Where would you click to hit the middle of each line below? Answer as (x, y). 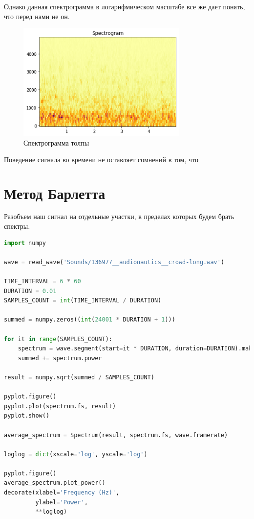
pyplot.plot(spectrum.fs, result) (60, 406)
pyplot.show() (27, 416)
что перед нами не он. (37, 16)
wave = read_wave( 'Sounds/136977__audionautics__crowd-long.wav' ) (114, 262)
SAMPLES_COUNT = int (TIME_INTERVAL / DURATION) (83, 301)
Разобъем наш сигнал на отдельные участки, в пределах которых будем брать (119, 216)
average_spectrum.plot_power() (55, 483)
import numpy (25, 243)
